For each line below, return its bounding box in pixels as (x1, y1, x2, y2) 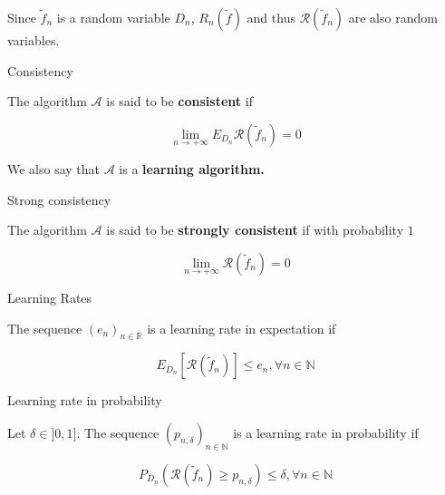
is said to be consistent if (106, 92, 253, 111)
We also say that (7, 160, 101, 178)
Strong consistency (7, 189, 111, 209)
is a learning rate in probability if (233, 422, 419, 442)
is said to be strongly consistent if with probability (106, 220, 404, 239)
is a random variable (56, 8, 170, 26)
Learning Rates (7, 288, 92, 306)
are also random (348, 8, 438, 26)
